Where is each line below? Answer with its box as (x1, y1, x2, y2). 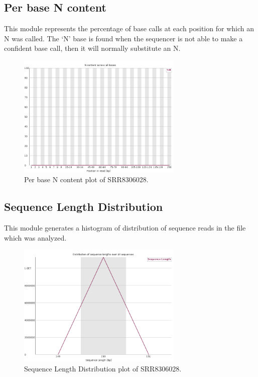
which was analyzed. (4, 232, 67, 243)
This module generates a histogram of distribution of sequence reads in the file (4, 222, 246, 233)
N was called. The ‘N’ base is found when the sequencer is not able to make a (4, 33, 243, 43)
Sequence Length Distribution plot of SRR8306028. (24, 363, 182, 374)
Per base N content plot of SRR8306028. (24, 174, 149, 185)
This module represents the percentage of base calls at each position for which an (4, 23, 254, 34)
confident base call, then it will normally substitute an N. (4, 43, 181, 53)
